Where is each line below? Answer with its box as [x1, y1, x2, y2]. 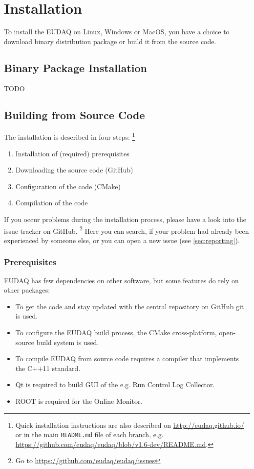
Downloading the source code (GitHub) [15, 165, 133, 175]
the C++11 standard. [15, 363, 81, 373]
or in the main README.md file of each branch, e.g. [15, 429, 164, 440]
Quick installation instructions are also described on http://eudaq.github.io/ [15, 420, 244, 430]
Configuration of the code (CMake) [15, 181, 121, 191]
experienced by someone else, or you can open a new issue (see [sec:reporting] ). [4, 235, 240, 245]
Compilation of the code [15, 197, 88, 208]
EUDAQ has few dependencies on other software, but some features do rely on [4, 275, 239, 285]
